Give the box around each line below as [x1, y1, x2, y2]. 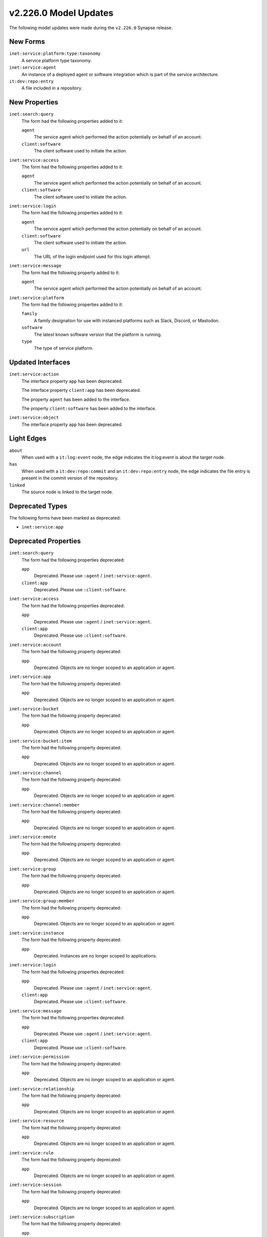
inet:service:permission [9, 1054, 69, 1060]
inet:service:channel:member [9, 802, 80, 808]
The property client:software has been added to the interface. [21, 405, 157, 411]
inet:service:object [9, 415, 59, 421]
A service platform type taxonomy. [21, 57, 92, 63]
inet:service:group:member [9, 898, 75, 904]
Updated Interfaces [9, 358, 70, 367]
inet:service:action [9, 372, 59, 377]
